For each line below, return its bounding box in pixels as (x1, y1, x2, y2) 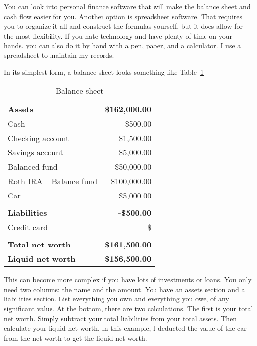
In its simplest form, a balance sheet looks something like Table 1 (4, 66, 204, 77)
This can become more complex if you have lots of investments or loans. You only (4, 274, 252, 285)
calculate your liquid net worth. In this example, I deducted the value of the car (4, 323, 247, 333)
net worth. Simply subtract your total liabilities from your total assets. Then (4, 313, 237, 323)
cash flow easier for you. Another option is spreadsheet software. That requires (4, 11, 243, 21)
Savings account (8, 147, 63, 158)
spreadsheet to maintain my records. (4, 49, 114, 60)
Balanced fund (8, 161, 58, 173)
